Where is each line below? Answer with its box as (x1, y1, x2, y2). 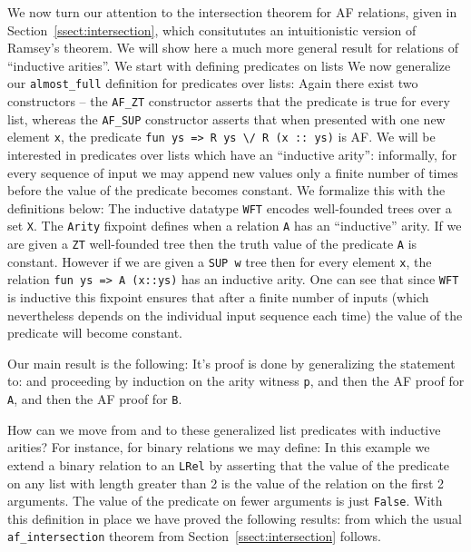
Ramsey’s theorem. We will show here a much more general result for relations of (7, 38, 459, 57)
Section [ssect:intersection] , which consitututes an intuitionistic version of (7, 20, 417, 39)
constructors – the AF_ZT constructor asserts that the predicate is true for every (7, 92, 450, 111)
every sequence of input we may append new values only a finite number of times (7, 163, 458, 182)
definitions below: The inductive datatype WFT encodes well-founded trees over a (7, 198, 452, 217)
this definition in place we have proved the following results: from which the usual (7, 508, 462, 527)
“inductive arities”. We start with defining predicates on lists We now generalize (7, 55, 451, 74)
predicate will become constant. (7, 323, 182, 342)
